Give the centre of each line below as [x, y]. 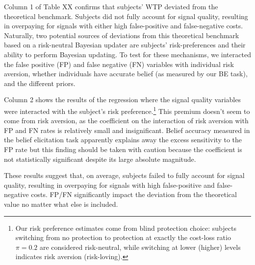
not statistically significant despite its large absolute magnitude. [100, 159]
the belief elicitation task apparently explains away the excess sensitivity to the [123, 140]
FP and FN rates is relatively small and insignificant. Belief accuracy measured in [127, 130]
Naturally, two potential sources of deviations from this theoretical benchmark [122, 35]
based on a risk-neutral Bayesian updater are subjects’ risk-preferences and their [125, 45]
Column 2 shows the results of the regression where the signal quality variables [122, 99]
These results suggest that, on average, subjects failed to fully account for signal [124, 175]
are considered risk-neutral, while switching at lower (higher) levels [140, 247]
